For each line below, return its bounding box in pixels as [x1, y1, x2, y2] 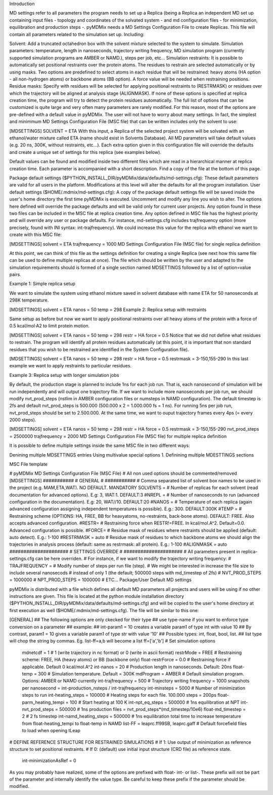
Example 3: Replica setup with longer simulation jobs [9, 372, 119, 378]
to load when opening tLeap [22, 728, 80, 734]
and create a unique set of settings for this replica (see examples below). [9, 149, 162, 155]
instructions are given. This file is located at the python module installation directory [9, 593, 185, 599]
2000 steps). [9, 417, 36, 423]
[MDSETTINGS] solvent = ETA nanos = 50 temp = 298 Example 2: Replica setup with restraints [9, 307, 207, 313]
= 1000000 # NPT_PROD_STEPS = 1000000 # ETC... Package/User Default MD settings [9, 577, 192, 583]
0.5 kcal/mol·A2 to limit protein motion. [9, 323, 90, 329]
